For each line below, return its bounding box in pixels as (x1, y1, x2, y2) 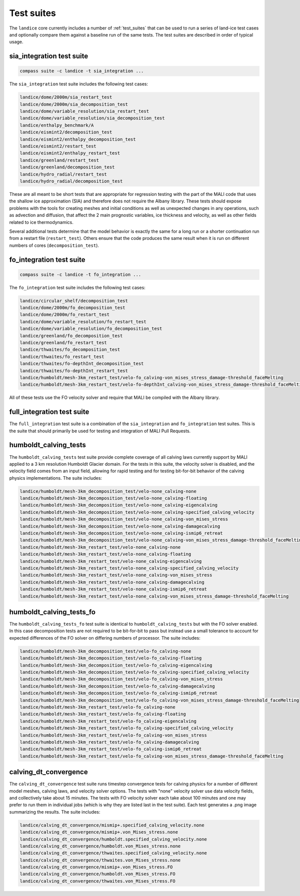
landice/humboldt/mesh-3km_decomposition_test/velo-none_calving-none (19, 488, 197, 494)
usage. (9, 39, 23, 45)
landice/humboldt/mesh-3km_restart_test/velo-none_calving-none (19, 544, 181, 550)
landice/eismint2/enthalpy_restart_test (19, 150, 120, 156)
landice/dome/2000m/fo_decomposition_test (19, 305, 125, 311)
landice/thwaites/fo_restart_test (19, 354, 104, 359)
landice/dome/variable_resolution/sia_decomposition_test (19, 115, 165, 121)
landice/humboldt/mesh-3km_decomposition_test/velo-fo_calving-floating (19, 655, 202, 661)
